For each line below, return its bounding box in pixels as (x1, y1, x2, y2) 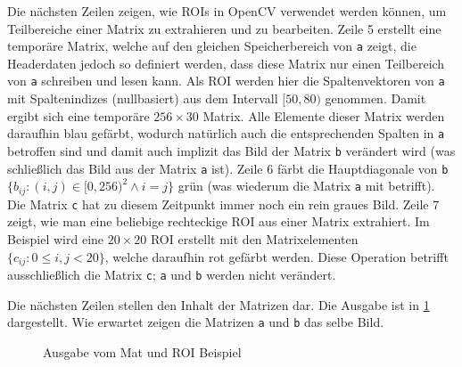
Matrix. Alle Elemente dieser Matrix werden (202, 106, 445, 125)
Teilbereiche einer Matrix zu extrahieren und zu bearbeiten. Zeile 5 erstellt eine (7, 19, 441, 37)
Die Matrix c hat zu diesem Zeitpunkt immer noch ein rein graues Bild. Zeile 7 (7, 194, 440, 213)
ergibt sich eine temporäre (7, 106, 150, 125)
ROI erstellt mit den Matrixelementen (150, 229, 359, 248)
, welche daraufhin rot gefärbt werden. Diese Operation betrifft (104, 247, 449, 265)
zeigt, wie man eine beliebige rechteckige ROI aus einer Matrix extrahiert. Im (7, 212, 430, 231)
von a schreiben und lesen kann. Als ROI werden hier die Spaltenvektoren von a (7, 71, 445, 90)
